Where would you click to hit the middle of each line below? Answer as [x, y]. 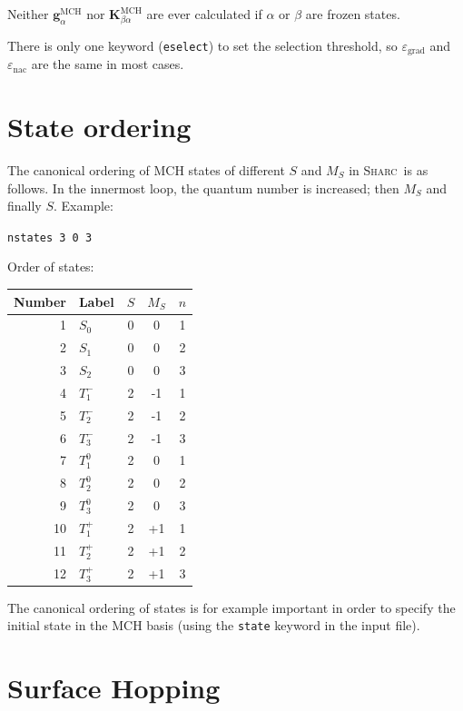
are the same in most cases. [108, 64]
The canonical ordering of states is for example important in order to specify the [231, 607]
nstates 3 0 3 [50, 237]
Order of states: [51, 267]
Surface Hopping [114, 688]
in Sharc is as [389, 169]
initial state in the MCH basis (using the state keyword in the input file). [214, 625]
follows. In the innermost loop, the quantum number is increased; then [203, 188]
